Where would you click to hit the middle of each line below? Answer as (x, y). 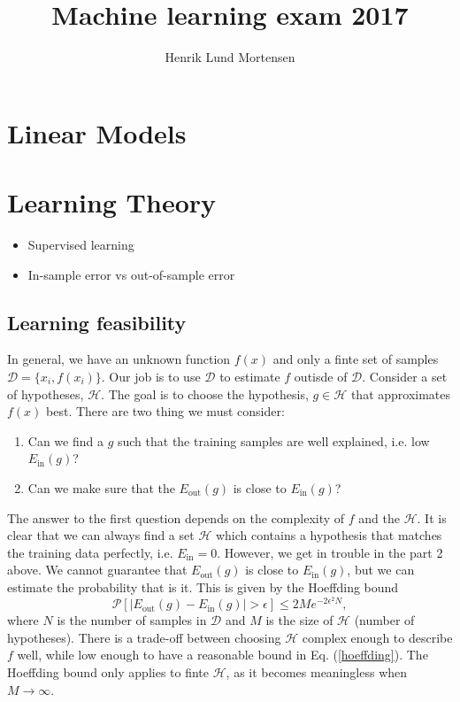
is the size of (299, 620)
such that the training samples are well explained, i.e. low (273, 440)
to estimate (250, 377)
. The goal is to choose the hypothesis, (205, 393)
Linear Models (97, 132)
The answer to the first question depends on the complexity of (176, 517)
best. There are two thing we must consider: (165, 411)
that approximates (401, 393)
